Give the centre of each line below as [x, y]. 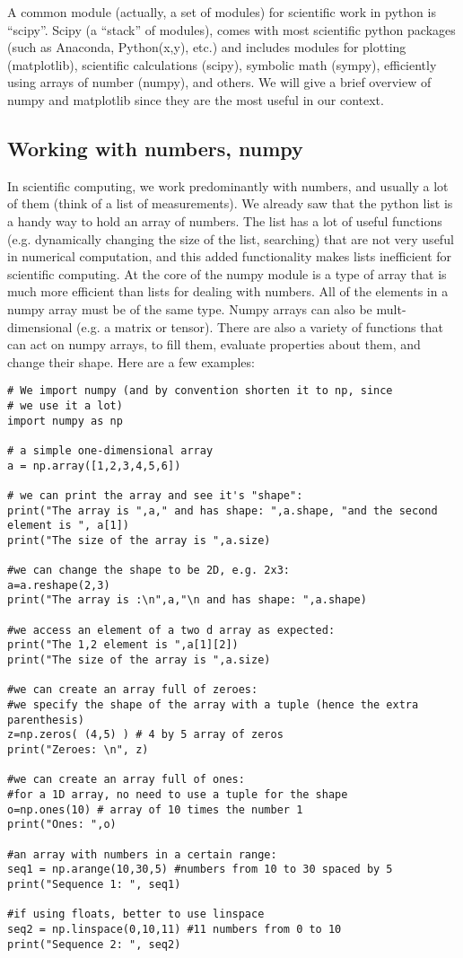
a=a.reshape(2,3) [59, 585]
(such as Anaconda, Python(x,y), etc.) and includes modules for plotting [207, 47]
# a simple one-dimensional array [110, 450]
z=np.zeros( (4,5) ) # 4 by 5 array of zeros [145, 735]
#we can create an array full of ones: [126, 780]
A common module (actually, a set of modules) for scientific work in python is [222, 12]
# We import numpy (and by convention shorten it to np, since [200, 391]
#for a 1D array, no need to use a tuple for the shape [178, 795]
